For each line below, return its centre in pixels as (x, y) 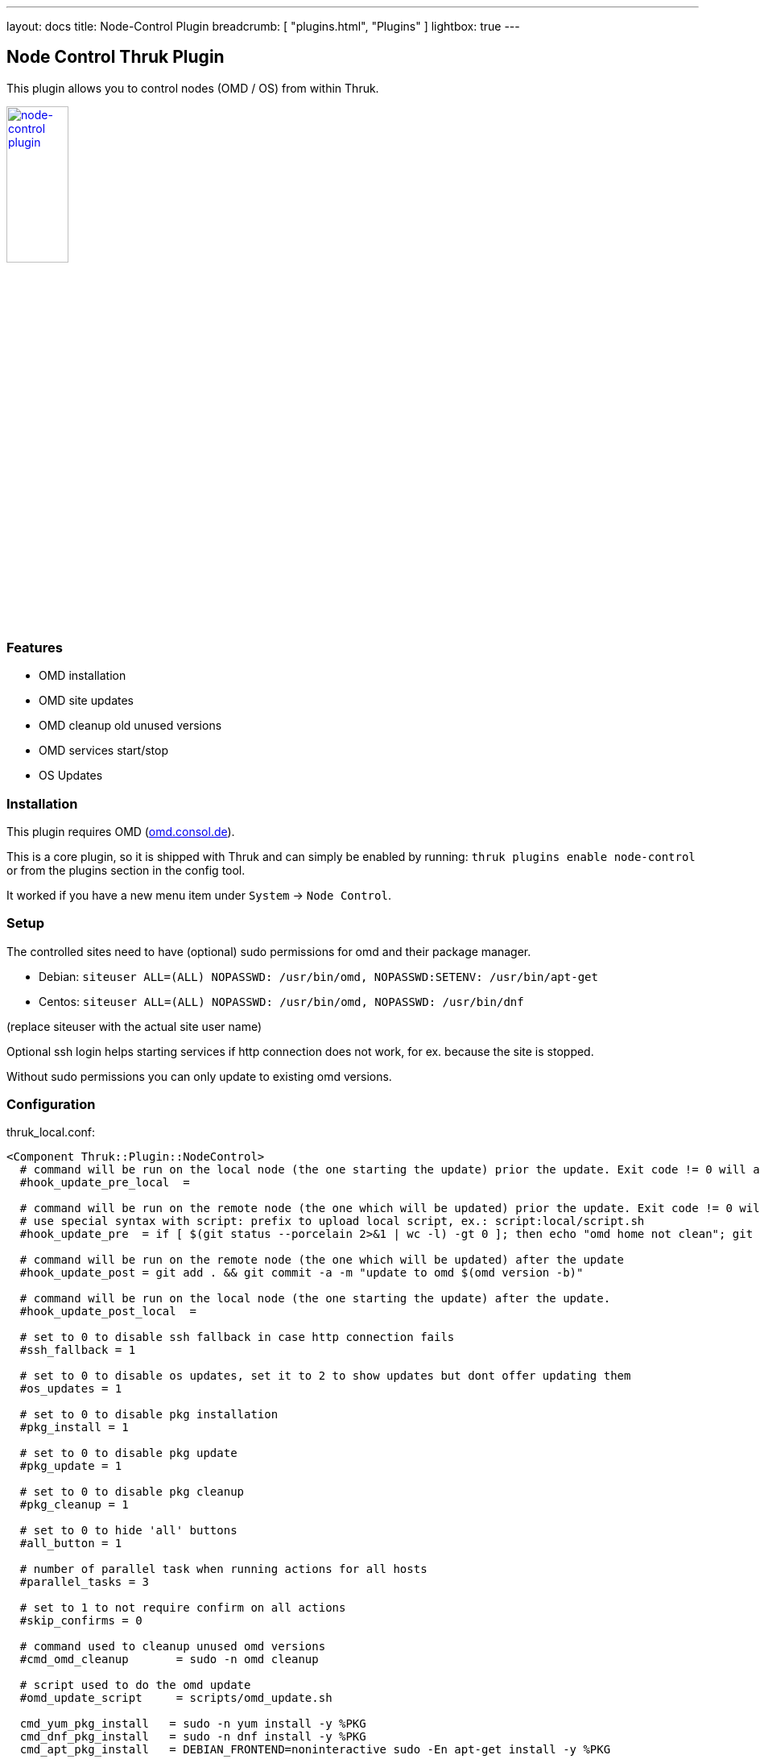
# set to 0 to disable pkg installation (149, 1415)
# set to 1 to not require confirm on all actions (183, 1608)
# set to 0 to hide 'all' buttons (128, 1531)
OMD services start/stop (103, 751)
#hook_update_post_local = (108, 1312)
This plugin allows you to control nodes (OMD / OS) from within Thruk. (193, 88)
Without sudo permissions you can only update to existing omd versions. (199, 1076)
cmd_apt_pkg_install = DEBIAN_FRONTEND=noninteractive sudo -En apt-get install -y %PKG (315, 1750)
